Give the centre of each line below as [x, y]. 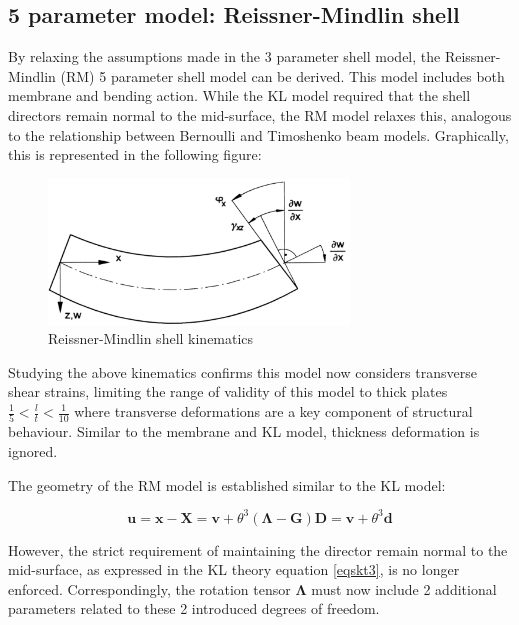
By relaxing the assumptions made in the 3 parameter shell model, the [224, 56]
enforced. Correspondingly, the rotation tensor [149, 588]
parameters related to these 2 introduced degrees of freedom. [194, 608]
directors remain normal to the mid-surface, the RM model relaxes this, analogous [260, 114]
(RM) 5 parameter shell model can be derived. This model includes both [282, 75]
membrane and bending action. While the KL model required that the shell [239, 95]
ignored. [33, 450]
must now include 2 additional [404, 588]
